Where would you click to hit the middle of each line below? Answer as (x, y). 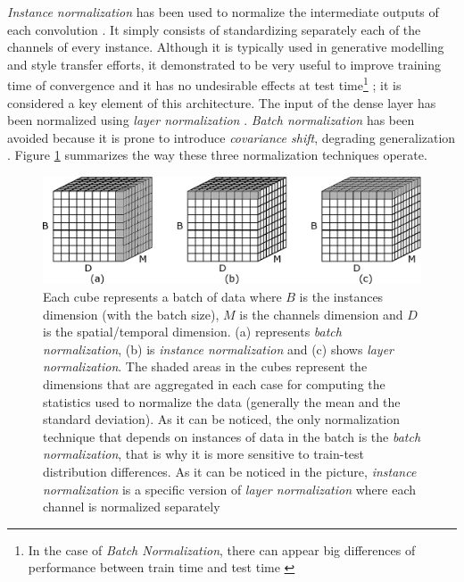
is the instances (341, 297)
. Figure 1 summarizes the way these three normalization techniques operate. (217, 155)
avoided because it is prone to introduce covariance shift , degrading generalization (232, 137)
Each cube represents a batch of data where (162, 297)
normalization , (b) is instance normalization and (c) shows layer (219, 349)
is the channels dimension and (321, 314)
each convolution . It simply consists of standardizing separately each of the (214, 29)
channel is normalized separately (132, 507)
